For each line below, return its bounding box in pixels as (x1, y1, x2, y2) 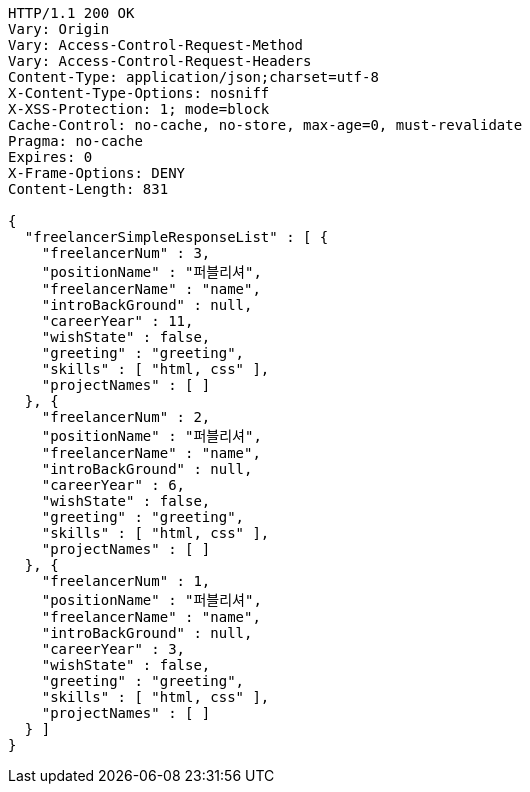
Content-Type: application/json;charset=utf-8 (8, 69, 379, 85)
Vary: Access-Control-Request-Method (8, 37, 304, 53)
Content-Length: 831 (8, 181, 169, 197)
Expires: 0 (8, 149, 93, 165)
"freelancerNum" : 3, (41, 245, 211, 261)
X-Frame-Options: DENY (8, 165, 186, 181)
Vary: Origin (8, 21, 110, 37)
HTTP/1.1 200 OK (8, 5, 135, 21)
